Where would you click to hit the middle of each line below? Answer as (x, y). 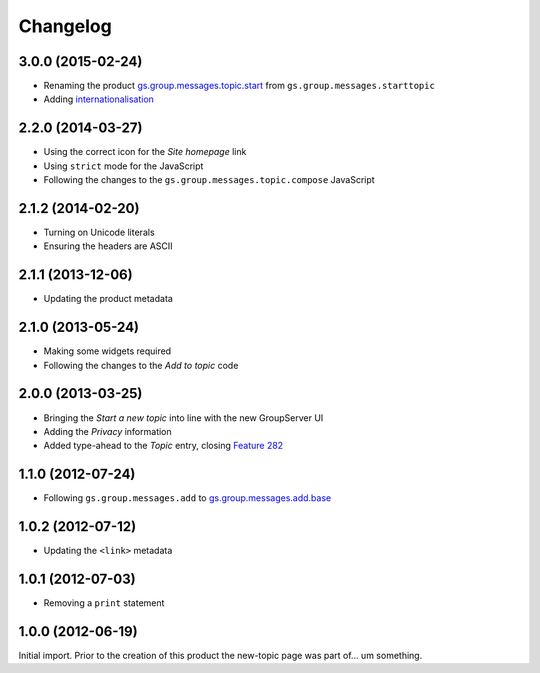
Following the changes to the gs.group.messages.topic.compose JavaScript (209, 180)
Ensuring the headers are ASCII (108, 246)
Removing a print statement (104, 603)
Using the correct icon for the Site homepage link (145, 152)
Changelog (65, 26)
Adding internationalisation (99, 99)
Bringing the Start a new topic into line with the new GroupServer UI (183, 417)
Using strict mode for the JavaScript (123, 166)
